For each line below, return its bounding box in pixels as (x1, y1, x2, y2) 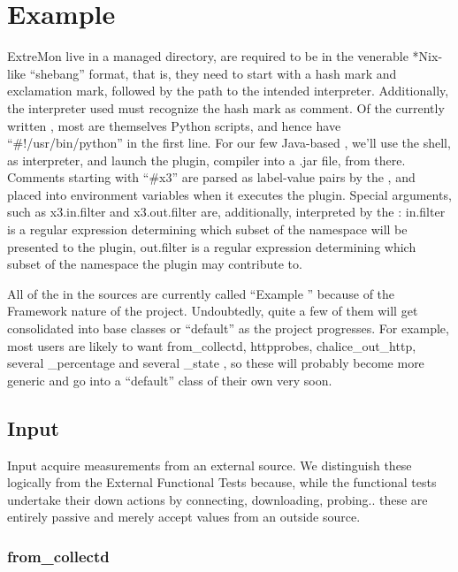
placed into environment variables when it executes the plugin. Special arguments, (7, 185, 452, 203)
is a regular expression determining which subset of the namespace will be (7, 220, 408, 239)
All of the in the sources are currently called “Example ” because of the (7, 284, 395, 302)
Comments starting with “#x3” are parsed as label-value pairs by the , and (7, 168, 416, 187)
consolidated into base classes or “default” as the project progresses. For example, (7, 319, 449, 338)
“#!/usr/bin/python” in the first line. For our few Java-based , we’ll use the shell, (7, 133, 451, 152)
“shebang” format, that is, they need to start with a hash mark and (29, 64, 397, 82)
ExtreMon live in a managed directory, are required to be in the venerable (7, 47, 408, 65)
